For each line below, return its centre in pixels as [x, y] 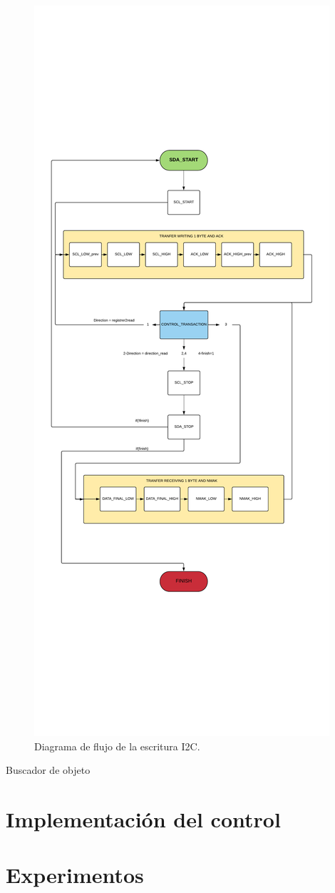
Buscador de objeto [48, 770]
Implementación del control [143, 818]
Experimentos [75, 875]
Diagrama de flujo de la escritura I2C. [117, 746]
